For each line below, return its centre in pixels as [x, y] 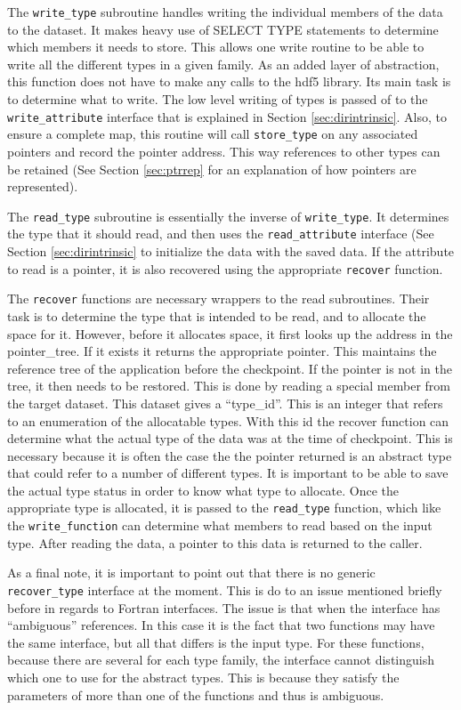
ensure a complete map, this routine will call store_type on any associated [213, 134]
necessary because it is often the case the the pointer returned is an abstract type [230, 455]
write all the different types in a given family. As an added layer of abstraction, [223, 64]
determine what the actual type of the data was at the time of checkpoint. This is [230, 438]
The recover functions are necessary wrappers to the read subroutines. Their [218, 299]
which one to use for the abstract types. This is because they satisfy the [203, 677]
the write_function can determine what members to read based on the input [220, 525]
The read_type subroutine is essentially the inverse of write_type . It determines [228, 216]
